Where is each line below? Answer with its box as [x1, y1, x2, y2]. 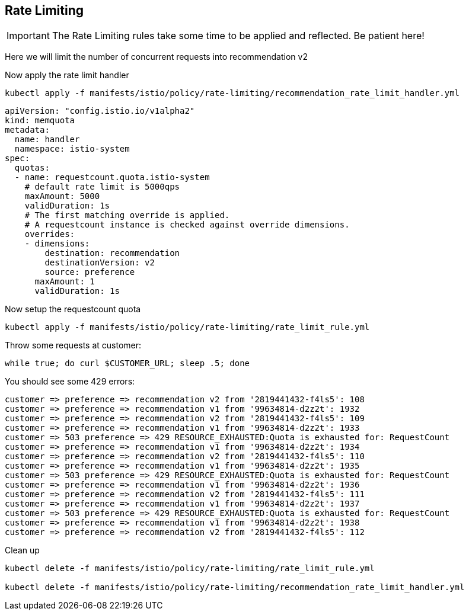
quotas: [14, 163, 50, 173]
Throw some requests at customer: [5, 340, 142, 351]
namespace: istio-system [14, 144, 130, 154]
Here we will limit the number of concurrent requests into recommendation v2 [5, 52, 308, 62]
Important [7, 30, 50, 42]
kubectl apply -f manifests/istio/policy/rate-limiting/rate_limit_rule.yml [5, 322, 370, 332]
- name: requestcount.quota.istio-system [14, 172, 210, 182]
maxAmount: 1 [34, 277, 95, 287]
